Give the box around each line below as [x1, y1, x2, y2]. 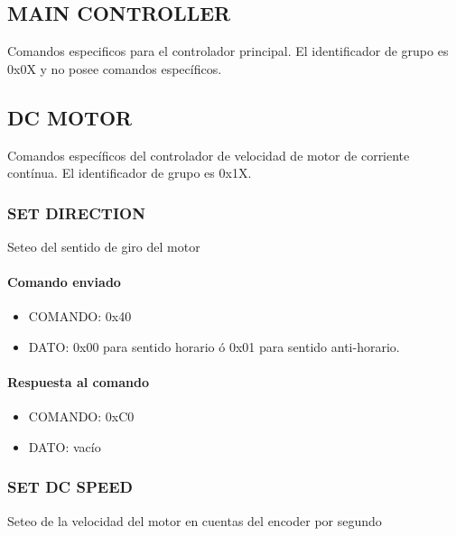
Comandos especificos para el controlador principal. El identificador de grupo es [7, 42, 449, 60]
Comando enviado [7, 273, 121, 291]
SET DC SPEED [7, 476, 133, 498]
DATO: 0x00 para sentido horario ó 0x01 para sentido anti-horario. [28, 337, 400, 356]
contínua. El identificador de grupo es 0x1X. [7, 163, 252, 182]
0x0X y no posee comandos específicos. [7, 59, 222, 78]
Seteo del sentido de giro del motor [7, 237, 200, 255]
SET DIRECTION [7, 201, 145, 224]
